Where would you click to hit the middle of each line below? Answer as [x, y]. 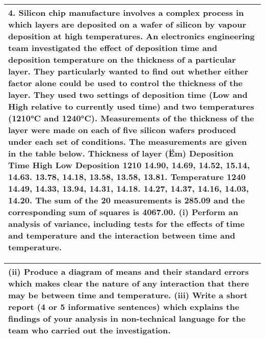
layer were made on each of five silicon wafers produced [122, 130]
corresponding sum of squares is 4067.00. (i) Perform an [123, 212]
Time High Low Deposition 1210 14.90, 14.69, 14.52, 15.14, [129, 165]
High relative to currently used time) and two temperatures [131, 106]
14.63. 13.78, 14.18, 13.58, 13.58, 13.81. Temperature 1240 [127, 177]
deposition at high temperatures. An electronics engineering [131, 36]
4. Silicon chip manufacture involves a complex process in [126, 12]
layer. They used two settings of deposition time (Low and [128, 95]
